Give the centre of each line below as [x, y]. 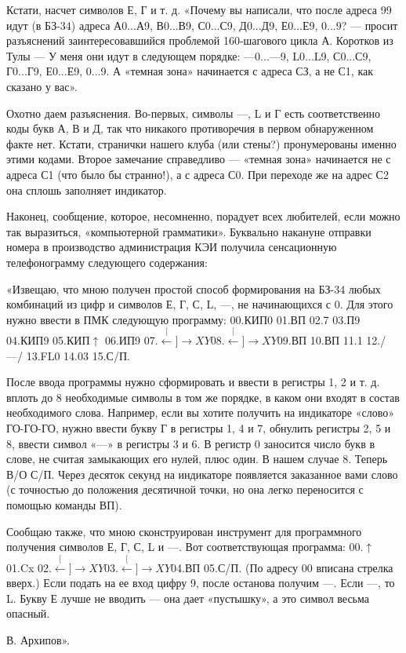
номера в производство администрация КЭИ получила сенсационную [172, 247]
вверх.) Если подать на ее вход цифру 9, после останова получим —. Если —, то [201, 583]
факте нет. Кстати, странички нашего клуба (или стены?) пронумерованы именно [201, 143]
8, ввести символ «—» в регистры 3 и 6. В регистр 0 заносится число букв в [191, 443]
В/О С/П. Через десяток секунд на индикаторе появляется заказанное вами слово [202, 474]
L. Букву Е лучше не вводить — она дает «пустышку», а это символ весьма [188, 598]
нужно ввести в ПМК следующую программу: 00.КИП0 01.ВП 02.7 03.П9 [183, 319]
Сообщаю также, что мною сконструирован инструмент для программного [184, 531]
